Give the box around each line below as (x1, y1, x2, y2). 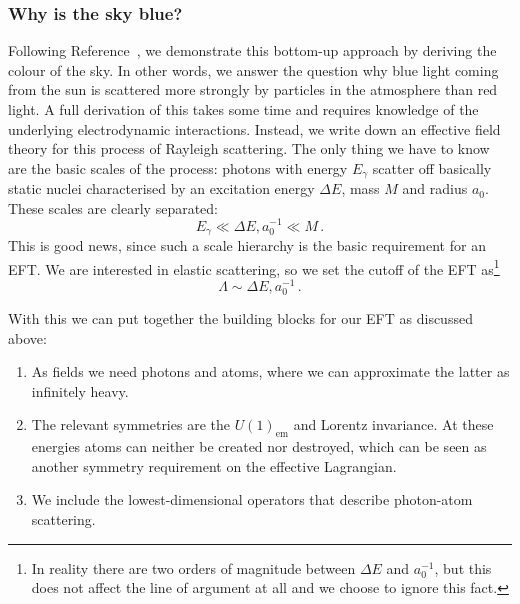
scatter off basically (372, 157, 492, 178)
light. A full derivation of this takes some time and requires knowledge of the (8, 99, 479, 119)
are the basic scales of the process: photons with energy (8, 157, 348, 178)
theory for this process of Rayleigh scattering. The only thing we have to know (8, 138, 490, 159)
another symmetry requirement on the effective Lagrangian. (31, 455, 397, 476)
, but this (434, 557, 492, 578)
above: (8, 327, 47, 348)
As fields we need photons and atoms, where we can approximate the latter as (31, 361, 510, 382)
